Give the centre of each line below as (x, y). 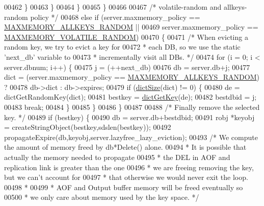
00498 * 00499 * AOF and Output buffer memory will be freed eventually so (124, 187)
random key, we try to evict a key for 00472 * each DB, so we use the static (122, 47)
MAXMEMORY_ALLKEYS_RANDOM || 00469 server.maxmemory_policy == (131, 27)
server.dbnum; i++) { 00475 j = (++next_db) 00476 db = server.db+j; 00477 (127, 67)
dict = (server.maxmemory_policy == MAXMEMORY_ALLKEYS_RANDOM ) (132, 77)
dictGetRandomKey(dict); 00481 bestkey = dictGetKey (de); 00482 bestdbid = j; (130, 97)
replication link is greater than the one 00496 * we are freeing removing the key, (129, 167)
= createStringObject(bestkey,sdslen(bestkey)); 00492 (88, 127)
